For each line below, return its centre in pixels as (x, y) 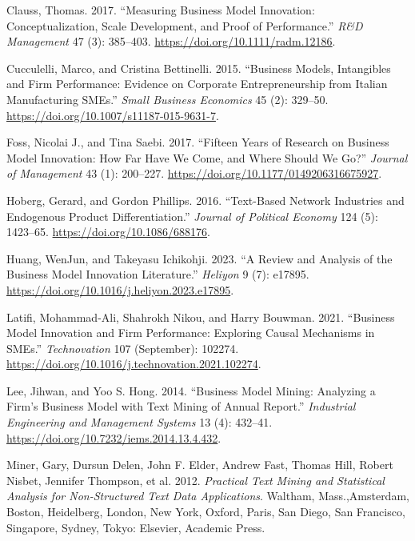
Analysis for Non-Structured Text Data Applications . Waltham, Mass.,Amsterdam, (208, 496)
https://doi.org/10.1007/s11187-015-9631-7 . (113, 115)
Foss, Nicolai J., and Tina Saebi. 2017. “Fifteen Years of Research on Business (198, 142)
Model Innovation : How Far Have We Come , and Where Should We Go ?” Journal (207, 157)
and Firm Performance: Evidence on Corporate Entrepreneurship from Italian (197, 84)
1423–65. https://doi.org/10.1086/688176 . (108, 232)
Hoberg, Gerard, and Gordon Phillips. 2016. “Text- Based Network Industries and (206, 200)
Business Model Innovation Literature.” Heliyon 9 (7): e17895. (158, 274)
